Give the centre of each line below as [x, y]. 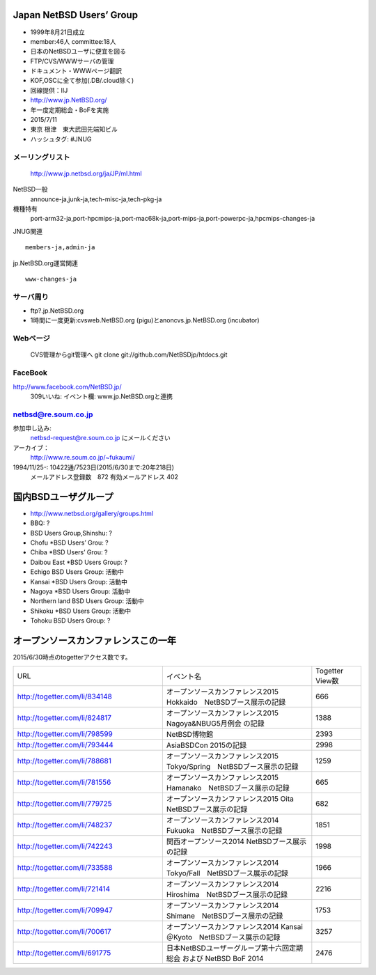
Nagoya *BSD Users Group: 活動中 [80, 591]
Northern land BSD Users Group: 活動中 [87, 601]
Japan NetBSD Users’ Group [76, 15]
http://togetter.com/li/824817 [64, 717]
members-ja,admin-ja [60, 248]
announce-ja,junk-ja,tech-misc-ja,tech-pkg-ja [96, 199]
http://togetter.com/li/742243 [65, 846]
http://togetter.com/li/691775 [64, 953]
